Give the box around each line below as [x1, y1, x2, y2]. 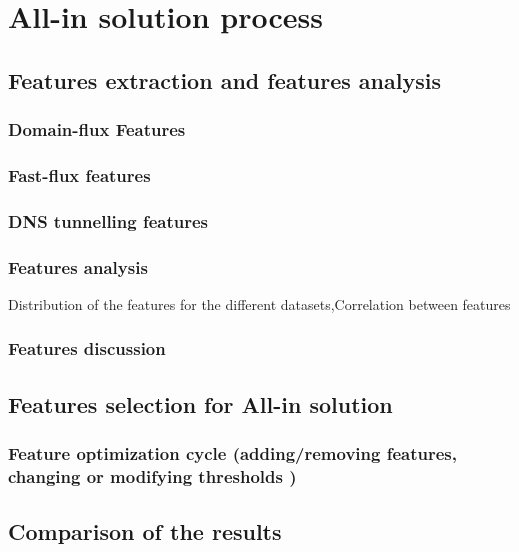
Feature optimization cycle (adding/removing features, [8, 441, 457, 466]
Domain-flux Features [8, 117, 186, 142]
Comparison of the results [8, 516, 282, 547]
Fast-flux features [8, 162, 151, 187]
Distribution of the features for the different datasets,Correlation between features [8, 293, 511, 314]
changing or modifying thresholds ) [8, 463, 297, 488]
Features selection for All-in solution [8, 388, 393, 419]
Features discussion [8, 336, 166, 361]
